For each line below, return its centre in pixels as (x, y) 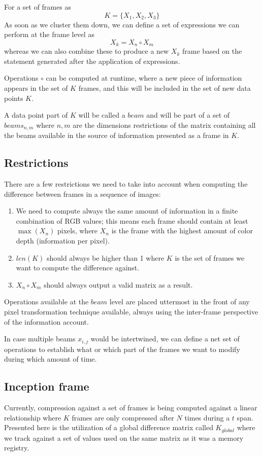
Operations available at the (46, 302)
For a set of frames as (38, 7)
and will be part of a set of (188, 115)
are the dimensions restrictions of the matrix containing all (164, 125)
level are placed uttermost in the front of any (179, 302)
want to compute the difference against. (78, 268)
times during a (207, 417)
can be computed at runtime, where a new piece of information (144, 78)
